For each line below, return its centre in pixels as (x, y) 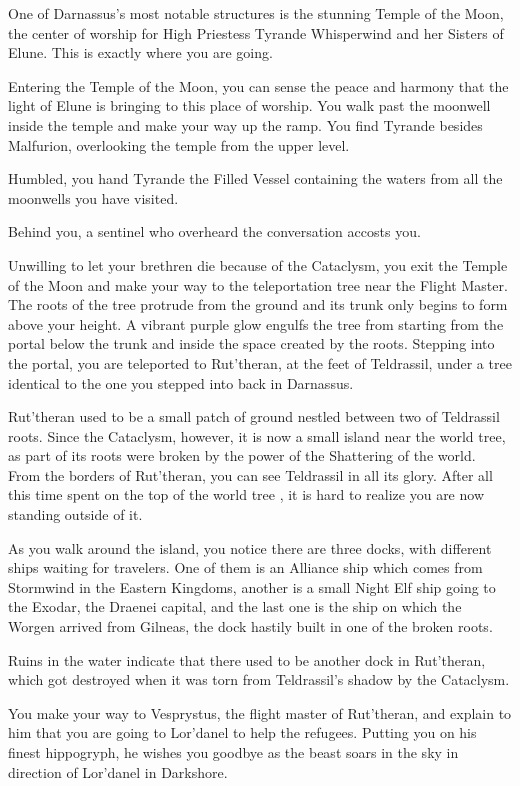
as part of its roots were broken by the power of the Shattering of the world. (242, 455)
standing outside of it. (75, 514)
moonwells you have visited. (93, 197)
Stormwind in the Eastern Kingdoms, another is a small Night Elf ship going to (252, 586)
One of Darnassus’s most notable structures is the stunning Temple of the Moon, (256, 13)
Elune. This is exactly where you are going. (140, 52)
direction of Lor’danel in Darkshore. (118, 771)
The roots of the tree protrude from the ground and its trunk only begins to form (258, 304)
